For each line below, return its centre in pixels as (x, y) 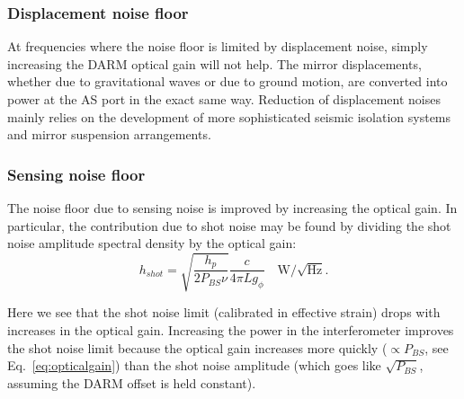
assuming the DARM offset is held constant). (132, 382)
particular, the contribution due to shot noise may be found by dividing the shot (229, 225)
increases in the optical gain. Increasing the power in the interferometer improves (231, 329)
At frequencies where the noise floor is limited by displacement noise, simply (218, 46)
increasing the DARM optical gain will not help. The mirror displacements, (214, 63)
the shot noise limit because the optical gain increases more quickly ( (197, 347)
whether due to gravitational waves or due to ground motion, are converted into (228, 81)
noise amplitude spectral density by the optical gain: (152, 243)
